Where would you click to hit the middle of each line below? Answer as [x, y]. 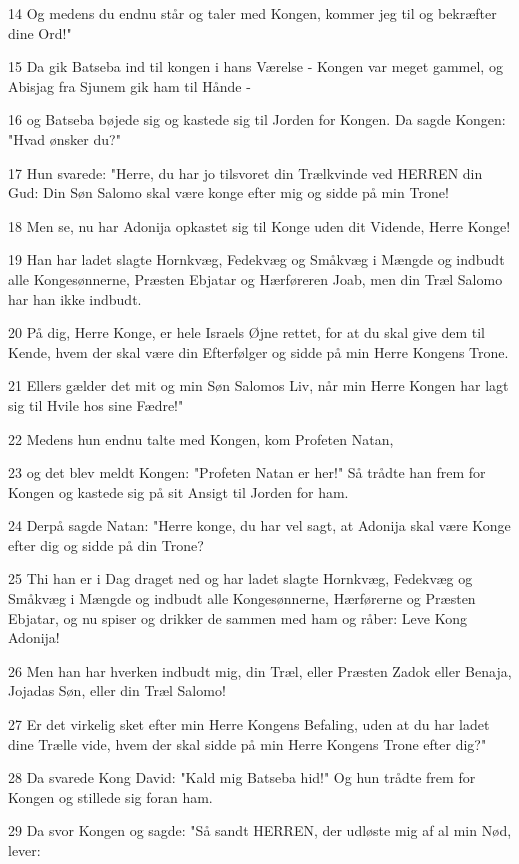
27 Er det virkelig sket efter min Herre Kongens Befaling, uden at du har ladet [249, 724]
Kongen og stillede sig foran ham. [110, 796]
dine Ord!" [40, 32]
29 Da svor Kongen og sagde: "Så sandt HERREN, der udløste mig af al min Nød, [260, 830]
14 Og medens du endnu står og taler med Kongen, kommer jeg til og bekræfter [252, 13]
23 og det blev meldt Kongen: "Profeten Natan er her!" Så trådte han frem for [247, 472]
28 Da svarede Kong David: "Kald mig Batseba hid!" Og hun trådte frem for [242, 777]
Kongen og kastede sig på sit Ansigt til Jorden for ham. [178, 491]
